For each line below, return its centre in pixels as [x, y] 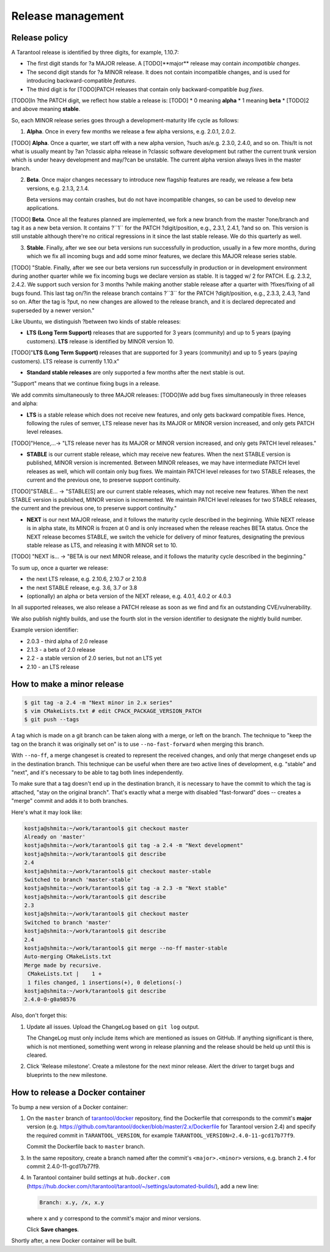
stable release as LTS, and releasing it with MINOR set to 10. [102, 545]
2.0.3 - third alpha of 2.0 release [67, 641]
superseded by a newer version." [53, 310]
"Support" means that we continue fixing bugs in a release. [86, 384]
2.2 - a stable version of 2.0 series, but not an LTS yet [94, 658]
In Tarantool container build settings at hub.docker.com [98, 1177]
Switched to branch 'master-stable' [79, 879]
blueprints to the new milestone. [67, 1075]
